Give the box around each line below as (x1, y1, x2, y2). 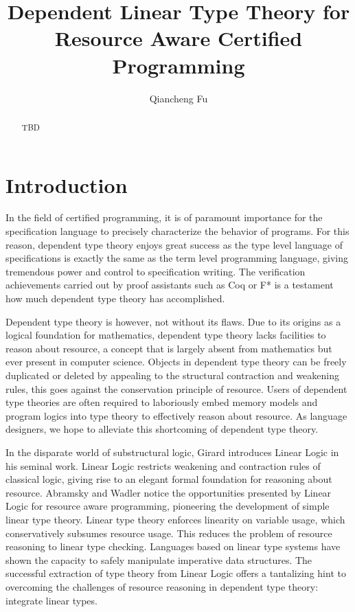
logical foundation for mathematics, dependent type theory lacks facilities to (5, 328, 326, 342)
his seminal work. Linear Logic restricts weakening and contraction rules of (5, 458, 321, 473)
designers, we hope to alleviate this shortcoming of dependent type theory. (5, 422, 319, 436)
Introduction (5, 170, 128, 199)
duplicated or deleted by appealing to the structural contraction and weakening (5, 368, 339, 383)
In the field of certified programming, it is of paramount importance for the (5, 210, 323, 225)
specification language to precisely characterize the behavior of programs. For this (5, 224, 350, 238)
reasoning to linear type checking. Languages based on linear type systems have (5, 539, 341, 554)
